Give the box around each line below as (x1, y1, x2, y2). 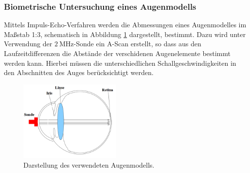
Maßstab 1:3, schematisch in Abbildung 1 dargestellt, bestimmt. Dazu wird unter (4, 29, 246, 39)
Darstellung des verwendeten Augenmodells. (23, 159, 155, 170)
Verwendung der (4, 38, 53, 49)
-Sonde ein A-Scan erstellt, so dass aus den (73, 38, 201, 49)
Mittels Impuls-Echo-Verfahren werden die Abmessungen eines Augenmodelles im (4, 19, 247, 30)
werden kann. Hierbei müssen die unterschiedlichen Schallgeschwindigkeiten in (4, 58, 236, 68)
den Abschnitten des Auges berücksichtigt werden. (4, 67, 154, 77)
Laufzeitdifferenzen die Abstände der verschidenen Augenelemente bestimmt (4, 48, 231, 58)
